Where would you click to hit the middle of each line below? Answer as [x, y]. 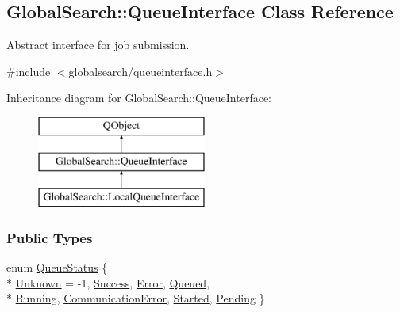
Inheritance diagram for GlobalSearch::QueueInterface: [139, 98]
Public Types [50, 237]
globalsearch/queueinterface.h [140, 71]
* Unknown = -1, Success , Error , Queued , [108, 282]
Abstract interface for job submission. [98, 45]
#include [29, 71]
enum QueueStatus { [57, 267]
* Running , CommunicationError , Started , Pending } [136, 298]
